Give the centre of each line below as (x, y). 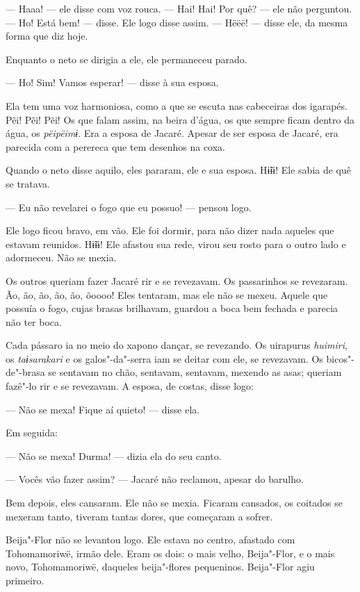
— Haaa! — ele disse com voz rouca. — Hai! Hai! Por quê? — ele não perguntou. (179, 8)
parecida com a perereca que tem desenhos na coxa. (115, 146)
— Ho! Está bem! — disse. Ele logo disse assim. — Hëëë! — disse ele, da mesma (177, 22)
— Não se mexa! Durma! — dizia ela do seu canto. (114, 455)
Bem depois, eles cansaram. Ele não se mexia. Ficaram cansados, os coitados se (174, 503)
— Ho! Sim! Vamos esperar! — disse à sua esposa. (112, 82)
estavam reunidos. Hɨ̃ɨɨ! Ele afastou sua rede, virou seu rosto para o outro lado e (176, 244)
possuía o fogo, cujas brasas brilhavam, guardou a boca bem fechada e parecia (172, 308)
